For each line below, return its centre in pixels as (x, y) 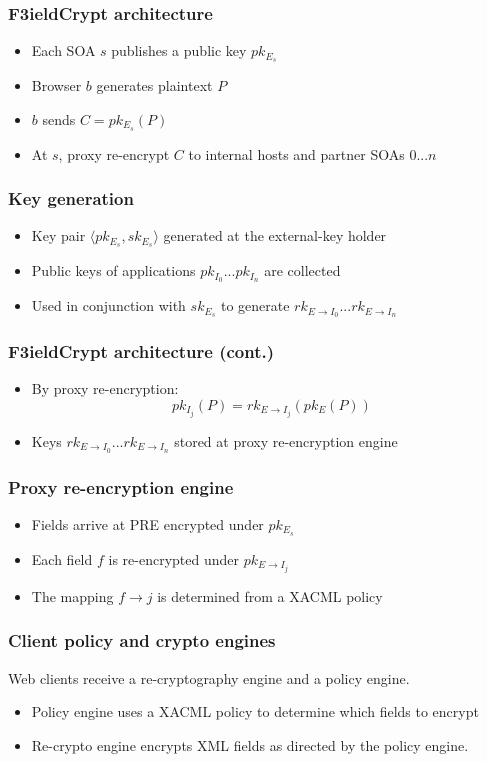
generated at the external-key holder (275, 235)
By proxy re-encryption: (105, 388)
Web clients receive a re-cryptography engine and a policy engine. (209, 677)
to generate (255, 305)
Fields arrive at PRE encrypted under (147, 523)
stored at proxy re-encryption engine (286, 440)
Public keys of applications (113, 270)
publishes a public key (179, 50)
